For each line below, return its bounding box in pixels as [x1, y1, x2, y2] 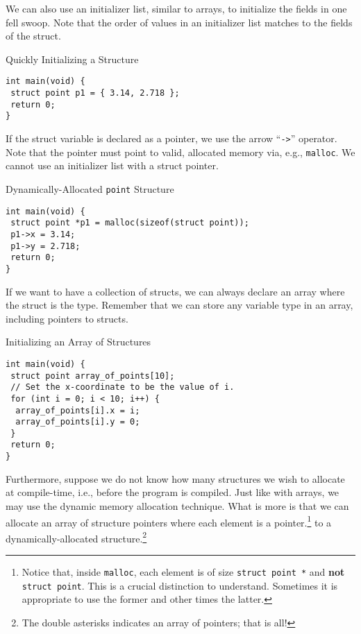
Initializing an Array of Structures [6, 334, 151, 349]
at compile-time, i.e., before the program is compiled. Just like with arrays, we [6, 485, 339, 499]
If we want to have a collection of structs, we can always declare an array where [6, 284, 345, 298]
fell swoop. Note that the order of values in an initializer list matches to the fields [6, 15, 353, 29]
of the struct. [6, 28, 61, 43]
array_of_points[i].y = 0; [15, 417, 140, 427]
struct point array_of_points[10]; [10, 370, 175, 381]
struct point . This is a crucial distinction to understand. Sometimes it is [22, 578, 338, 592]
